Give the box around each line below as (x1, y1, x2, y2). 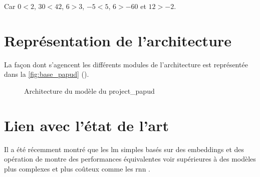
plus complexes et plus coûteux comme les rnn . (4, 163, 150, 174)
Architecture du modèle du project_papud (24, 85, 155, 96)
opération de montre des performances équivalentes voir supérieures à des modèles (4, 154, 256, 164)
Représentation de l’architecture (4, 30, 232, 50)
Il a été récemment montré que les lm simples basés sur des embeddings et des (4, 144, 244, 154)
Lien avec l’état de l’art (4, 115, 169, 135)
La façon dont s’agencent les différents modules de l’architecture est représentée (4, 59, 248, 69)
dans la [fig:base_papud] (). (4, 69, 89, 79)
